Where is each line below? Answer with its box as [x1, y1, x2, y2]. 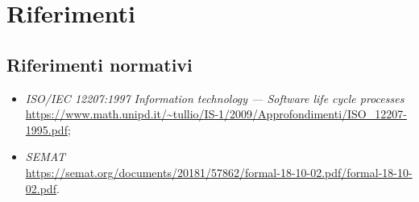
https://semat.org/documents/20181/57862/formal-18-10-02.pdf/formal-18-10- [25, 163, 413, 180]
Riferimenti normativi [6, 52, 193, 76]
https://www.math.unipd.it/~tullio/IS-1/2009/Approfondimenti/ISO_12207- [25, 105, 407, 122]
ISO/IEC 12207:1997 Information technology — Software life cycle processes [25, 89, 404, 106]
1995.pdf [25, 121, 68, 138]
